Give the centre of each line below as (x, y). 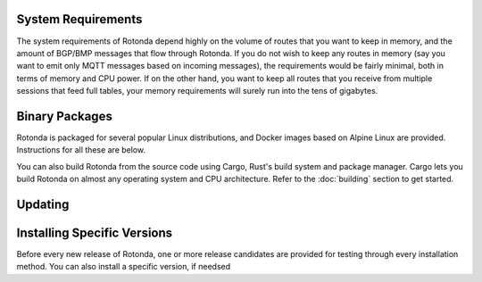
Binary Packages (65, 116)
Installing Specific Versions (95, 232)
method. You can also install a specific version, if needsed (124, 267)
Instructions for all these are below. (81, 150)
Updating (43, 204)
